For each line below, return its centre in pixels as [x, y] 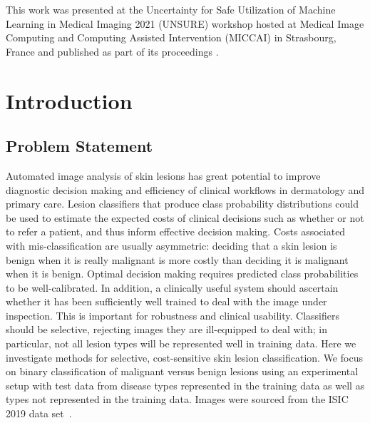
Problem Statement [79, 146]
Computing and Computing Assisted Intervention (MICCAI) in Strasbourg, [171, 37]
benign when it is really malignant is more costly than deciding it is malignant [177, 259]
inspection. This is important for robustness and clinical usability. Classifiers [173, 315]
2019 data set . [39, 413]
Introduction [69, 100]
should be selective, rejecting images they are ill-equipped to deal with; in [167, 329]
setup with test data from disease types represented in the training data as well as [185, 385]
